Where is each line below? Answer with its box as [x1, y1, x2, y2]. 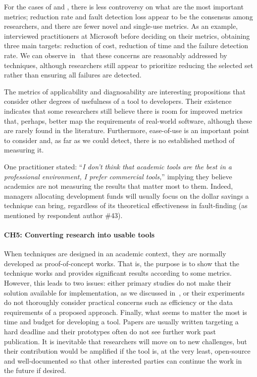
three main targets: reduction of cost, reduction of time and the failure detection [4, 40, 249, 51]
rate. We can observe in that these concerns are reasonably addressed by [4, 50, 227, 60]
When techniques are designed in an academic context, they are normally [4, 248, 226, 259]
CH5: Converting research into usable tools [4, 229, 155, 240]
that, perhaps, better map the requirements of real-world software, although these [4, 115, 253, 126]
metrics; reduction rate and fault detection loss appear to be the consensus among [4, 11, 253, 21]
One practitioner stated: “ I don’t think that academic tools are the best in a [4, 161, 232, 171]
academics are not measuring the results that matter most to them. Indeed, [4, 181, 233, 191]
